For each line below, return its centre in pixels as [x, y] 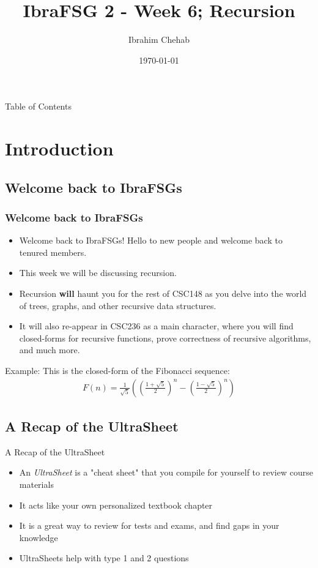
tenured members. [53, 252]
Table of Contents [38, 106]
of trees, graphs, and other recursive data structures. [118, 305]
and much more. [50, 350]
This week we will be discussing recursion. [98, 273]
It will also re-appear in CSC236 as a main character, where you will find [156, 326]
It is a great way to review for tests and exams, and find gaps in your [149, 525]
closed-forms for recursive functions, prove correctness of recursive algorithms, [165, 338]
